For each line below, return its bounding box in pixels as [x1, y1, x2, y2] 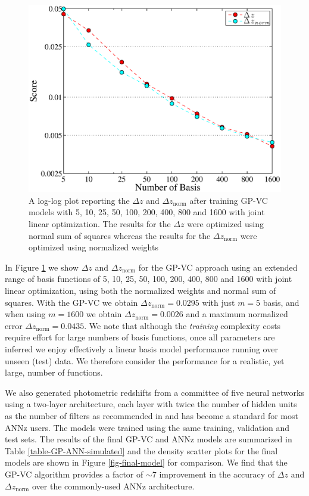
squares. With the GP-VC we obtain [5, 296, 138, 308]
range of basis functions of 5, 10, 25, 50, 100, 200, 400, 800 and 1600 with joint [5, 272, 292, 285]
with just [202, 296, 235, 308]
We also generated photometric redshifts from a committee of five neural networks [5, 386, 304, 398]
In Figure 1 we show [5, 261, 79, 273]
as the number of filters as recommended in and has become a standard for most [5, 409, 298, 421]
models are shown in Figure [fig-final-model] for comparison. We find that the [5, 456, 288, 469]
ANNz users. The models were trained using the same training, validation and [5, 421, 290, 433]
